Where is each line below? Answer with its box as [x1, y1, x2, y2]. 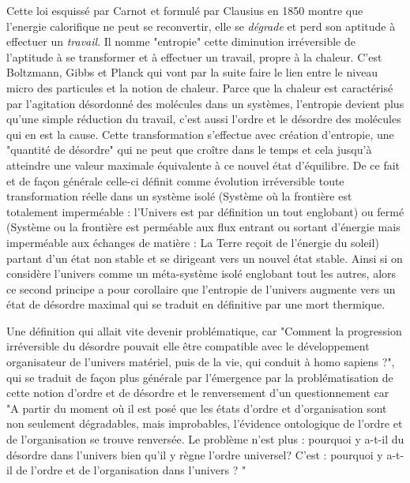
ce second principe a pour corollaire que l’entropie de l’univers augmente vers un [6, 280, 396, 297]
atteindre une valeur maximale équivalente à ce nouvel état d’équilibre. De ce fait [6, 156, 401, 173]
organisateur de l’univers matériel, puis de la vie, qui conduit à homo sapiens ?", [6, 354, 395, 370]
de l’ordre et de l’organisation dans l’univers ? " [16, 462, 246, 478]
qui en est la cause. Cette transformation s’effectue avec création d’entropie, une [6, 125, 394, 142]
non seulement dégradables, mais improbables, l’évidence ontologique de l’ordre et [6, 415, 403, 432]
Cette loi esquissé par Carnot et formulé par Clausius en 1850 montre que [6, 2, 363, 18]
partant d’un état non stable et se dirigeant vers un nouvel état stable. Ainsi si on [6, 249, 403, 266]
